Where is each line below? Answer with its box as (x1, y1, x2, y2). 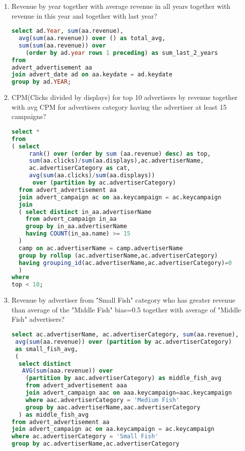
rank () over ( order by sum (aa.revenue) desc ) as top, (29, 150, 211, 157)
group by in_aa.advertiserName (25, 223, 127, 230)
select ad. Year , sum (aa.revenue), (11, 27, 123, 35)
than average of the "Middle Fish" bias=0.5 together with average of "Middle (11, 304, 241, 314)
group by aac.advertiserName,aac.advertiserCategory (25, 404, 201, 411)
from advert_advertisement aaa (25, 382, 127, 389)
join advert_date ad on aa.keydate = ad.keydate (11, 71, 173, 78)
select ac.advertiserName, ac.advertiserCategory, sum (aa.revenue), (11, 331, 239, 338)
